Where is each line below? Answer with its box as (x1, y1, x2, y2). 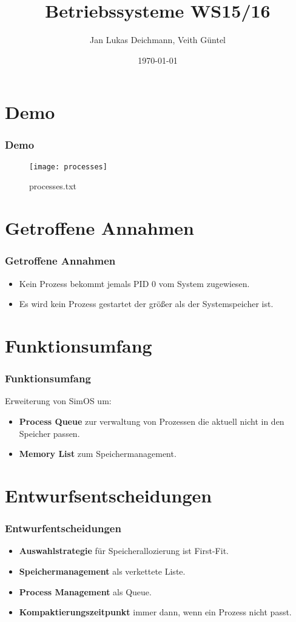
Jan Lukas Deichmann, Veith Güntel (90, 33, 226, 46)
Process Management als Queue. (19, 585, 152, 598)
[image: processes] (29, 162, 107, 171)
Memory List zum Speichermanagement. (19, 447, 177, 460)
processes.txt (29, 180, 77, 192)
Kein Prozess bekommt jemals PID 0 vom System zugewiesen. (19, 277, 250, 289)
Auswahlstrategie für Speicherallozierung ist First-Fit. (19, 544, 229, 557)
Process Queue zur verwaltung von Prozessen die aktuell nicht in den (19, 414, 284, 427)
